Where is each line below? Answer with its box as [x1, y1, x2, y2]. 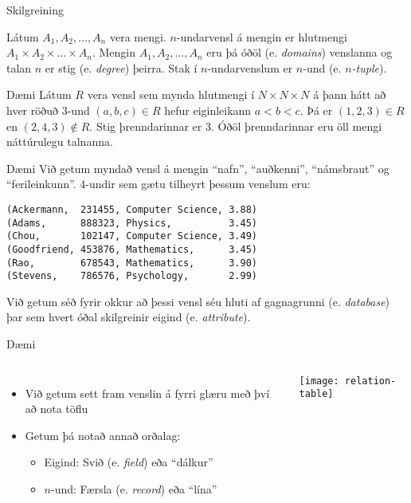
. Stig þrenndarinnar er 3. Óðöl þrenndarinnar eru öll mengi [89, 117, 382, 134]
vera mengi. [109, 28, 166, 45]
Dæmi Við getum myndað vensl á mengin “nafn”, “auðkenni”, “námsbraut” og [6, 159, 389, 176]
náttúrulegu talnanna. [6, 133, 113, 150]
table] [299, 388, 334, 400]
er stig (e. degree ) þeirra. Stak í [45, 59, 198, 76]
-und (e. [303, 59, 342, 76]
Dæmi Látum [6, 86, 72, 103]
